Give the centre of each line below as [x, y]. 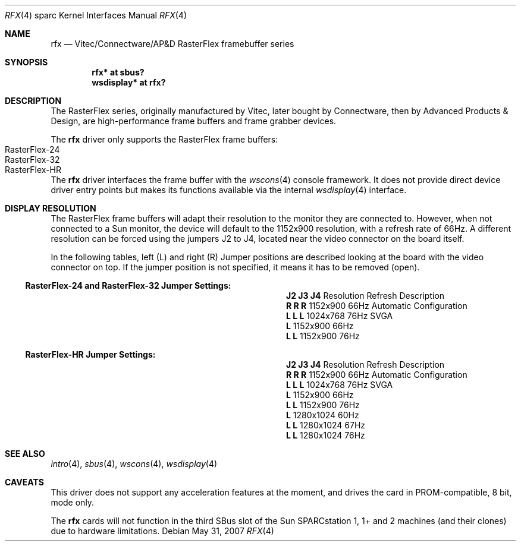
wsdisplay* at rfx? [129, 82]
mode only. [73, 502]
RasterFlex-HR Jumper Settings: [90, 354]
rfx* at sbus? [118, 72]
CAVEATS [24, 482]
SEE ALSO [25, 454]
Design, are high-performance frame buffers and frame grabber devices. [194, 121]
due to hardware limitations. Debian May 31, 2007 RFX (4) [162, 531]
